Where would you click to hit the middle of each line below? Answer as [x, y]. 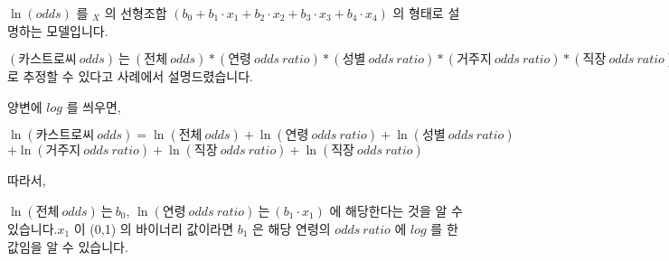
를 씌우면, [94, 106]
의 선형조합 [136, 13]
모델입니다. [77, 30]
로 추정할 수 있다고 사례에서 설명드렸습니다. [130, 76]
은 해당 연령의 [292, 228]
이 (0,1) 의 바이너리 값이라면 [154, 228]
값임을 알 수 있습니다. [68, 246]
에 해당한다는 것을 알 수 [396, 210]
